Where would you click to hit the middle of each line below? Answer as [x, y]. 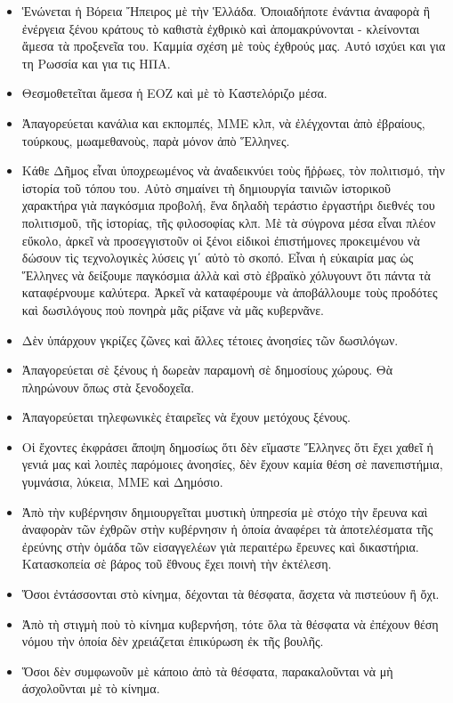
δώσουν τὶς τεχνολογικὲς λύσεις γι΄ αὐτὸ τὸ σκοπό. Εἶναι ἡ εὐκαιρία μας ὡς [218, 258]
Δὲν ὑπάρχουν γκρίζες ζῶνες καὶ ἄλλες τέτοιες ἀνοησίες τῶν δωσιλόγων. [210, 339]
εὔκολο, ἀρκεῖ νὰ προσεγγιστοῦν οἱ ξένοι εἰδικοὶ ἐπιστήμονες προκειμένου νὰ [221, 240]
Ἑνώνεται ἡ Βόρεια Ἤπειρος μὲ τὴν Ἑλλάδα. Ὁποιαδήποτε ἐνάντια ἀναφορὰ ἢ [226, 11]
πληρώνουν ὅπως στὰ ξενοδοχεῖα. [108, 387]
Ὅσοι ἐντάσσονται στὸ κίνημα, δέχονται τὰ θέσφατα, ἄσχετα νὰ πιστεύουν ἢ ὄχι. [231, 594]
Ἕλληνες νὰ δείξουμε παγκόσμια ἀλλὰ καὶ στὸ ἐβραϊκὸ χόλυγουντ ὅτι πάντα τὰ [226, 275]
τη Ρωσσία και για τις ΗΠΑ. [96, 63]
